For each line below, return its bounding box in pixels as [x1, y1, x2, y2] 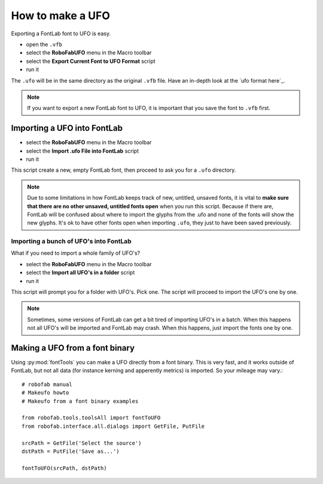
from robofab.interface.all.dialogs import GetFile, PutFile [22, 422, 205, 430]
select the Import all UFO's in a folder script [26, 269, 135, 276]
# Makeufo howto [22, 389, 69, 396]
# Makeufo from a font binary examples [22, 398, 139, 404]
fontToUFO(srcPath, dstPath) [22, 464, 107, 471]
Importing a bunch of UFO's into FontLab [11, 237, 132, 245]
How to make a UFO [11, 9, 111, 22]
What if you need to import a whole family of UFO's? [11, 249, 141, 257]
